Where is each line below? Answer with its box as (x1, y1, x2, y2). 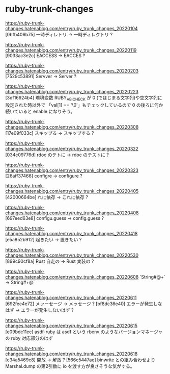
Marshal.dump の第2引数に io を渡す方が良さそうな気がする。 (5, 363, 135, 369)
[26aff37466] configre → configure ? (5, 172, 82, 179)
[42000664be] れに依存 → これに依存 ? (5, 194, 88, 200)
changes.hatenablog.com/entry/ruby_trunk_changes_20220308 (5, 123, 139, 130)
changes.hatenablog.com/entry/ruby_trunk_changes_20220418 (5, 230, 138, 236)
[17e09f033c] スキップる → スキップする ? (5, 130, 94, 136)
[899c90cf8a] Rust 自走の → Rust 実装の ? (5, 258, 94, 264)
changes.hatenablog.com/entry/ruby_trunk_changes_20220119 (5, 47, 137, 53)
